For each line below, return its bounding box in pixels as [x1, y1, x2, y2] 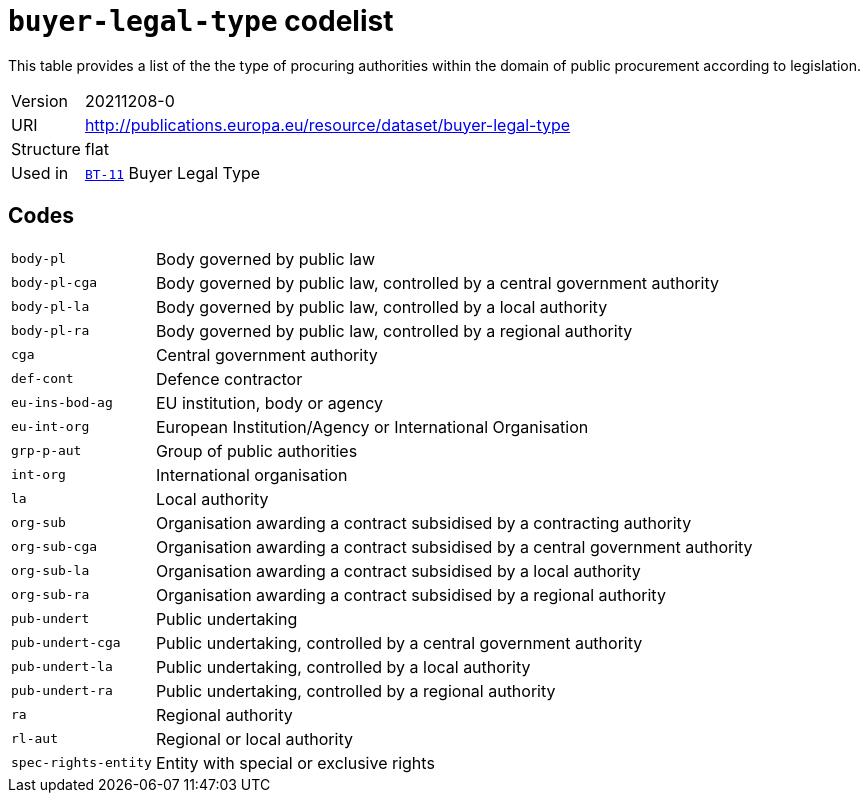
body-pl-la [11, 299, 90, 315]
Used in [11, 162, 69, 183]
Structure [11, 138, 81, 159]
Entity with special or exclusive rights [155, 752, 435, 773]
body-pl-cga [11, 275, 98, 291]
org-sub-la [11, 563, 90, 579]
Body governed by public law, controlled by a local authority [155, 296, 608, 317]
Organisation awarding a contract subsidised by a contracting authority [155, 512, 692, 533]
